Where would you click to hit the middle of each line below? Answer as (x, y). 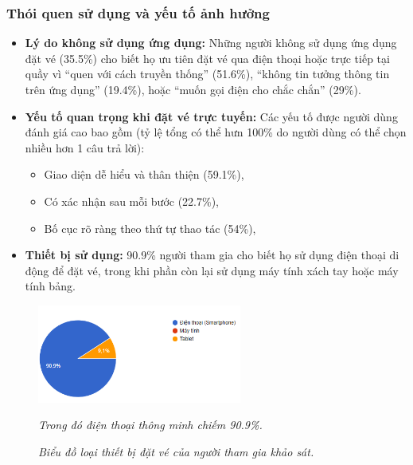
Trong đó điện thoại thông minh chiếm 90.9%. (150, 425)
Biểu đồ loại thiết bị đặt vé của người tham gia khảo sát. (176, 451)
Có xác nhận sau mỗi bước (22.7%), (132, 201)
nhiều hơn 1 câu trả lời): (85, 147)
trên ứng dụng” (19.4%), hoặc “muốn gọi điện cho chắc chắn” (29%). (193, 89)
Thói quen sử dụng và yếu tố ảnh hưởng (138, 12)
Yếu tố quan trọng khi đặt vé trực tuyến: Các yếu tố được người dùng (211, 116)
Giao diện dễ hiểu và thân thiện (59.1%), (144, 174)
